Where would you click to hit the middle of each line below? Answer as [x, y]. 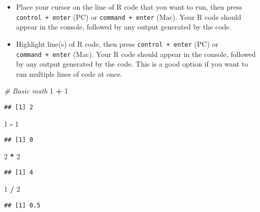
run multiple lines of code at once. [69, 73]
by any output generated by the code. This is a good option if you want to [132, 64]
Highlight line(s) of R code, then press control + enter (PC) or [117, 43]
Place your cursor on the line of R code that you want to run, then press [129, 7]
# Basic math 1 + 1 [36, 91]
